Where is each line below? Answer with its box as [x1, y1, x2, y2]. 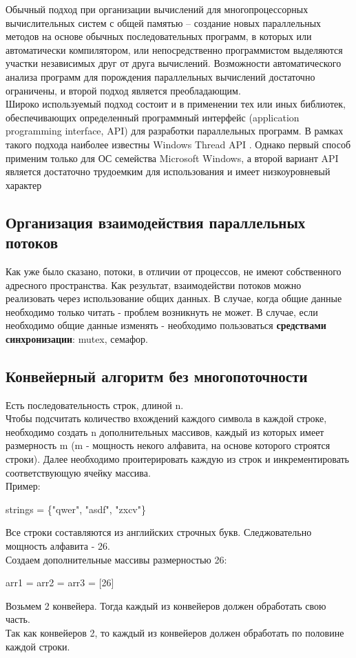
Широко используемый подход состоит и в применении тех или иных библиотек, [6, 97, 346, 111]
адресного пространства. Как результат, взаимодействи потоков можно [6, 277, 302, 292]
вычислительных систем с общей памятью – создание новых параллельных [6, 15, 322, 30]
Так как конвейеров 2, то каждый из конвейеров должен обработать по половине [6, 625, 344, 639]
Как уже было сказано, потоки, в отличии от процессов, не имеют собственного [6, 263, 342, 278]
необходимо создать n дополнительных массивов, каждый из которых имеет [6, 424, 324, 439]
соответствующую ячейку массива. [6, 465, 151, 479]
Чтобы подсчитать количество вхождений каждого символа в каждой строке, [6, 411, 327, 426]
